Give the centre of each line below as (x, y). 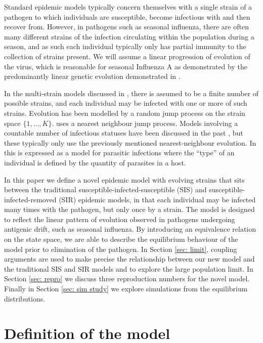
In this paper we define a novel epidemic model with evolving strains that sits (124, 179)
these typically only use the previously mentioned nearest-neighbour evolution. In (130, 142)
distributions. (25, 298)
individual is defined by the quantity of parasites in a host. (95, 162)
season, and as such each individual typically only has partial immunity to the (125, 46)
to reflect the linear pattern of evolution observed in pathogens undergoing (120, 219)
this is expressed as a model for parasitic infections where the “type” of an (119, 153)
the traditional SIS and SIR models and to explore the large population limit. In (129, 268)
